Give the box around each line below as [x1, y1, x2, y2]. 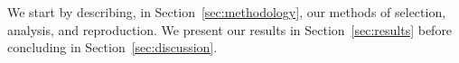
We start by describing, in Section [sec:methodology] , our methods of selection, [7, 3, 446, 21]
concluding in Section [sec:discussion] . [7, 38, 218, 57]
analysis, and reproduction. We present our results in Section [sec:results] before [7, 20, 453, 39]
